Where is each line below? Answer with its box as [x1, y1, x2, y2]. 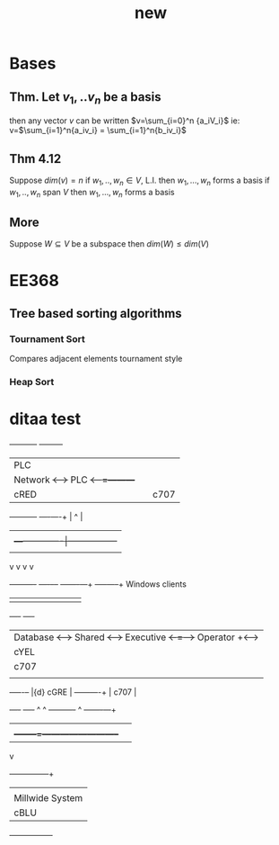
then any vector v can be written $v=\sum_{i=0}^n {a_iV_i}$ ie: [9, 115, 240, 126]
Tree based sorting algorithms [9, 305, 182, 321]
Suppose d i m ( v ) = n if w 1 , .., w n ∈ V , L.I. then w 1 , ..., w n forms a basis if [9, 175, 271, 187]
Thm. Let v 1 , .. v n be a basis [9, 89, 161, 106]
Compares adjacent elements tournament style [9, 354, 183, 364]
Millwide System [13, 792, 83, 805]
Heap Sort [9, 376, 55, 389]
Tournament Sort [9, 332, 85, 345]
